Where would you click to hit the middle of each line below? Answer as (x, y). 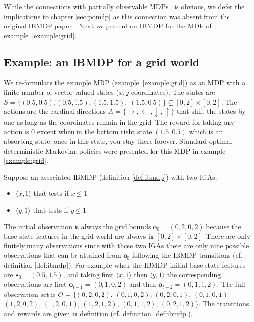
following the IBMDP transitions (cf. (187, 255)
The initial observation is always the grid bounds (77, 226)
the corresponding (194, 274)
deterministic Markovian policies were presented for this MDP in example (115, 150)
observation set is (30, 294)
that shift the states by (211, 111)
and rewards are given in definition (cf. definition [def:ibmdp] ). (98, 313)
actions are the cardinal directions (55, 111)
